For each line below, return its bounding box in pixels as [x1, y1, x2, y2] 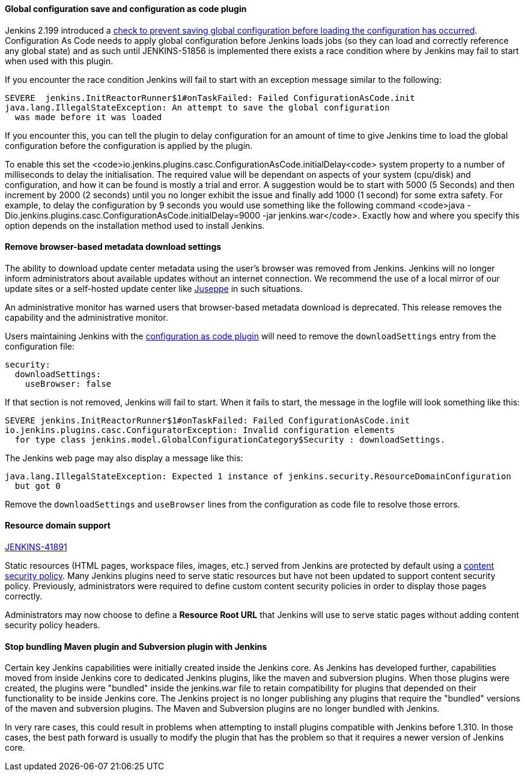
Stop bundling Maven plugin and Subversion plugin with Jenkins [5, 641, 267, 652]
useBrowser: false [25, 378, 112, 389]
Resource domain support [5, 520, 111, 531]
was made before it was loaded [14, 112, 162, 122]
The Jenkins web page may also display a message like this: [5, 452, 243, 463]
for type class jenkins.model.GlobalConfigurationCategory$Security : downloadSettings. [14, 434, 446, 444]
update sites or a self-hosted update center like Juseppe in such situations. [5, 283, 303, 294]
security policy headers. [5, 620, 100, 631]
